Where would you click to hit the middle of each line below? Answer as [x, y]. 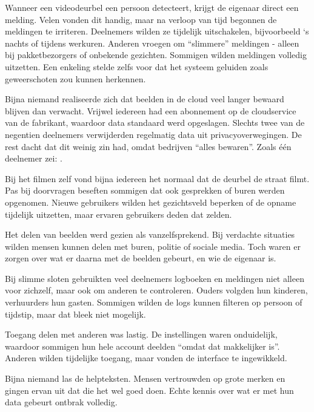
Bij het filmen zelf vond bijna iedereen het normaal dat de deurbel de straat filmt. [157, 178]
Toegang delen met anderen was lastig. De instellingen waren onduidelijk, [141, 334]
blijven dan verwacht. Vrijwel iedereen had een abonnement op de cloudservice [151, 110]
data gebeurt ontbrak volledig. [61, 402]
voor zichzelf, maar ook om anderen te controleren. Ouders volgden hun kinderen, [156, 290]
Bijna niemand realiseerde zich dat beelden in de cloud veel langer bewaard [145, 99]
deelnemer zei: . [34, 158]
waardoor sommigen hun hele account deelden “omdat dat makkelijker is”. [142, 346]
